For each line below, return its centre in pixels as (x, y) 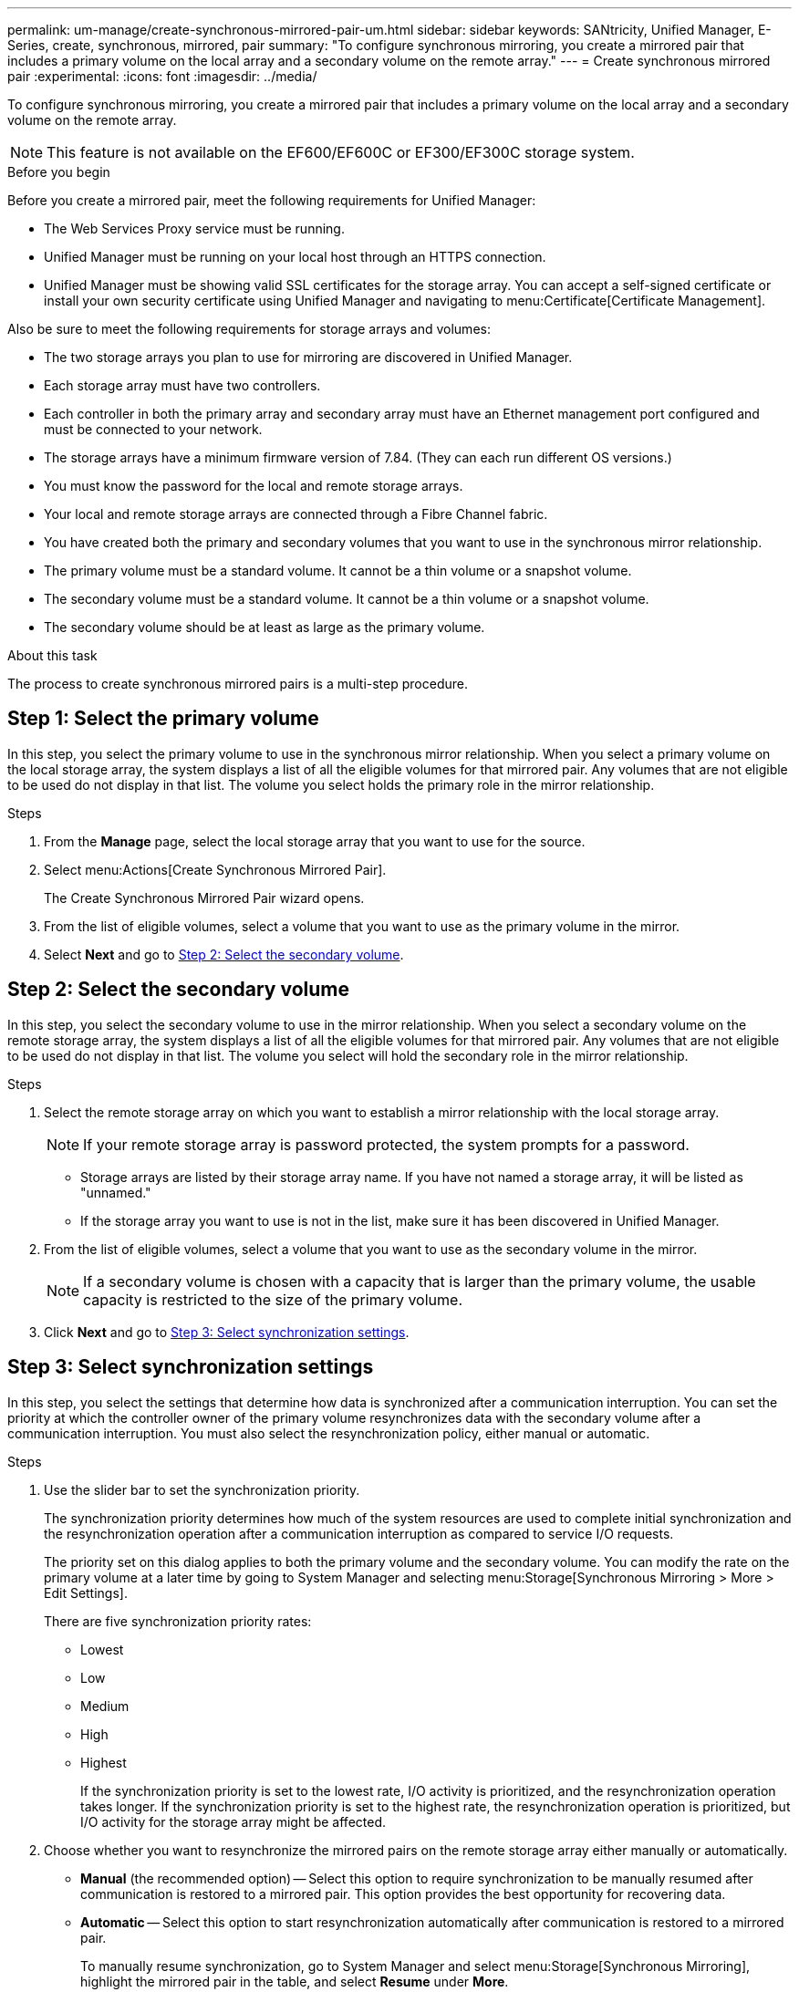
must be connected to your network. (153, 429)
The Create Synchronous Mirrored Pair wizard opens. (204, 897)
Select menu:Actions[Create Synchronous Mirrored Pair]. (215, 869)
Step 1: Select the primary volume (163, 719)
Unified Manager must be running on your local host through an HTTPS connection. (295, 257)
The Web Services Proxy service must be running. (194, 228)
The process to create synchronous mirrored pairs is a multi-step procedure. (238, 684)
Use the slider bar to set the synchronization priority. (202, 1489)
